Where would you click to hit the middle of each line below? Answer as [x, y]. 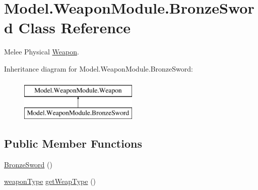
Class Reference [75, 27]
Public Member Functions [73, 143]
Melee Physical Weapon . [42, 52]
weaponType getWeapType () [50, 181]
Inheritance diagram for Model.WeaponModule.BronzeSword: [99, 68]
